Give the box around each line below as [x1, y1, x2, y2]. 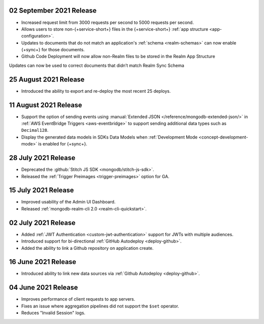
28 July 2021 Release [9, 154, 76, 162]
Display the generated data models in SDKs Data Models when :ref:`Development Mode [21, 134, 198, 140]
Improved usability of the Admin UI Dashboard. [21, 199, 116, 205]
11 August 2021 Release [9, 101, 83, 109]
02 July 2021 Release [9, 219, 76, 227]
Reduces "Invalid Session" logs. [21, 310, 86, 316]
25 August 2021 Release [9, 75, 85, 83]
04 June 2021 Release [9, 283, 78, 292]
